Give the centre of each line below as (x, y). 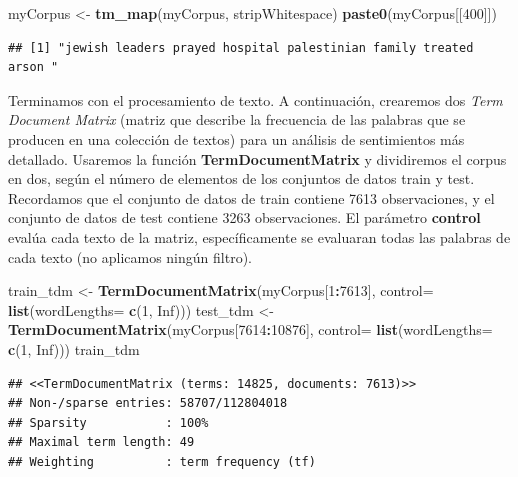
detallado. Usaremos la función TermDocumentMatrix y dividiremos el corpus (257, 158)
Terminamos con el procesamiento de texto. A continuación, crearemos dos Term (255, 99)
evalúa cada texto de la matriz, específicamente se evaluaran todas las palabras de (259, 236)
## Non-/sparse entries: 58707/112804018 (148, 403)
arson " (33, 67)
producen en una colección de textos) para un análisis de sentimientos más (236, 138)
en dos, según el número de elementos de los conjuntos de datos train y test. (241, 178)
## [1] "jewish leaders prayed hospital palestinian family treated (241, 47)
